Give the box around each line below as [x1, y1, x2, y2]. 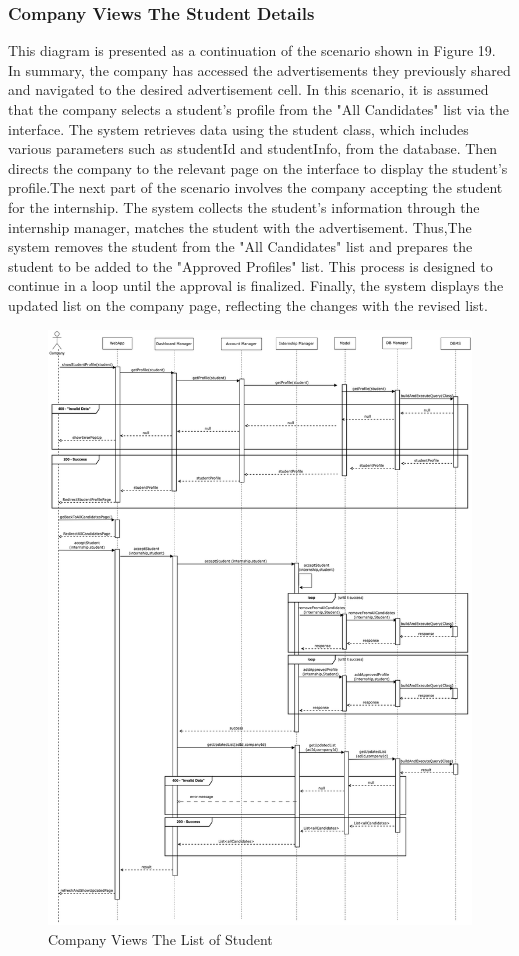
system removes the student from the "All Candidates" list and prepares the [8, 236, 473, 257]
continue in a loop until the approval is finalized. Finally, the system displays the [8, 275, 504, 296]
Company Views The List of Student [48, 928, 273, 949]
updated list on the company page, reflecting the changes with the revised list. [8, 294, 488, 315]
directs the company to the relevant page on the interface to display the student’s [8, 157, 508, 178]
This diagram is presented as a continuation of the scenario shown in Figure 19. [8, 40, 496, 61]
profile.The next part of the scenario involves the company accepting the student [8, 177, 503, 198]
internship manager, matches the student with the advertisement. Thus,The [8, 216, 472, 237]
